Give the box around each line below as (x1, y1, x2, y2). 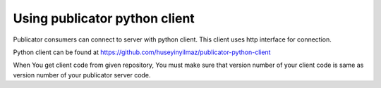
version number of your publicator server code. (13, 70, 151, 79)
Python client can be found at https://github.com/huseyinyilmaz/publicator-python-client (13, 48, 271, 56)
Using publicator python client (13, 11, 195, 26)
